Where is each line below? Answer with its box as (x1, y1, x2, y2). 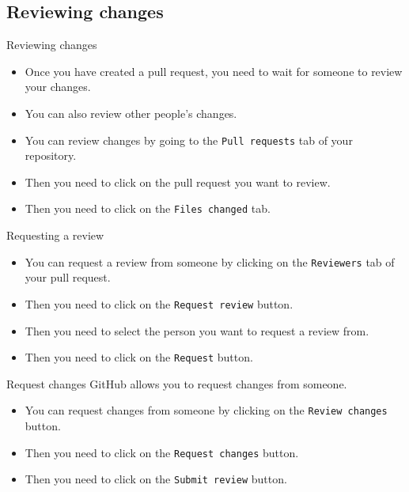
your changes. (25, 78, 91, 95)
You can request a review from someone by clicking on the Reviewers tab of (25, 253, 395, 270)
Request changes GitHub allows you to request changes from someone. (6, 375, 347, 392)
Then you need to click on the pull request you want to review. (25, 173, 331, 190)
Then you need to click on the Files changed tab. (25, 200, 271, 217)
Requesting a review (6, 227, 104, 244)
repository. (25, 147, 77, 164)
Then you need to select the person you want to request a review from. (25, 322, 369, 339)
